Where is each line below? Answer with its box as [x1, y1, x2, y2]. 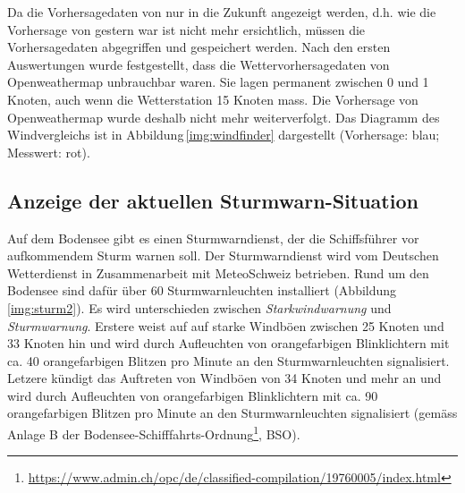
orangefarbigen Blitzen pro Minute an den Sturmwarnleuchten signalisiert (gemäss [7, 404, 458, 422]
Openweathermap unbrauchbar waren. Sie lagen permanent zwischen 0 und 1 [7, 72, 429, 91]
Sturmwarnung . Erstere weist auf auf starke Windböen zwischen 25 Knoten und [7, 316, 444, 335]
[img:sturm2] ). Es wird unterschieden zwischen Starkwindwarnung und [7, 298, 392, 317]
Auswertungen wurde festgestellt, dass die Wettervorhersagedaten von [7, 55, 390, 73]
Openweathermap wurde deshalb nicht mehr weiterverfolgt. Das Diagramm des [7, 107, 440, 126]
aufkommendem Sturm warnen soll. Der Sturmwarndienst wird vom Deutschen [7, 246, 439, 265]
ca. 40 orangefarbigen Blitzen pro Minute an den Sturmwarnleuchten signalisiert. [7, 351, 450, 370]
